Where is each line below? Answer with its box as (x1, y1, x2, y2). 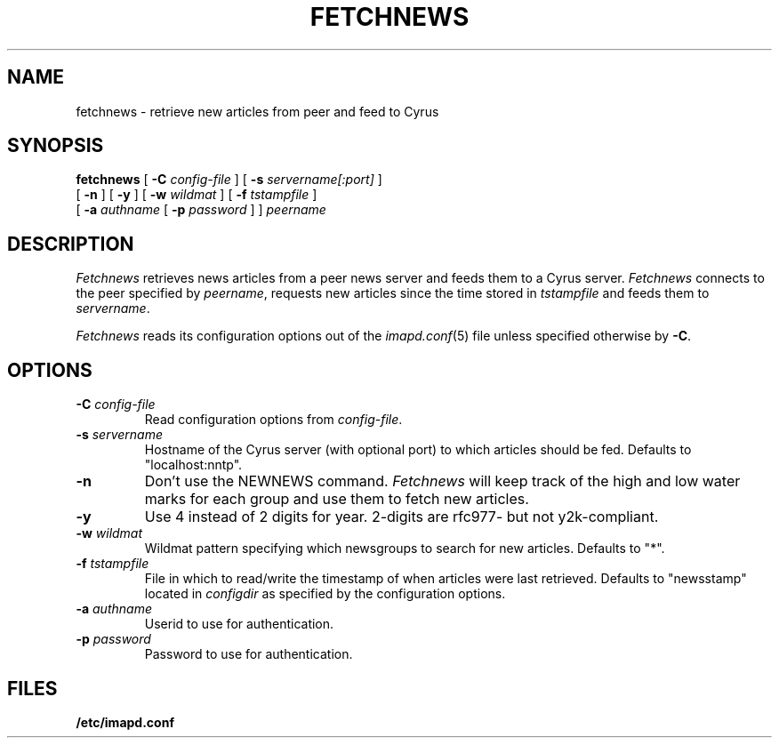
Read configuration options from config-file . (144, 412, 403, 428)
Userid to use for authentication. (144, 616, 334, 632)
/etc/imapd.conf (76, 714, 174, 730)
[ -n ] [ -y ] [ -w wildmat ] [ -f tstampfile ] (76, 187, 317, 203)
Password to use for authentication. (144, 646, 353, 662)
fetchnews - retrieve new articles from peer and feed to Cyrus (76, 103, 439, 119)
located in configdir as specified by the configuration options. (144, 586, 506, 602)
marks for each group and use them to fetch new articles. (144, 490, 529, 509)
